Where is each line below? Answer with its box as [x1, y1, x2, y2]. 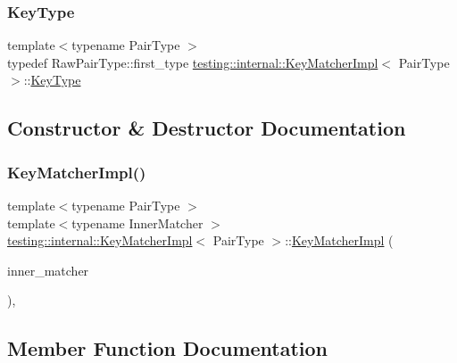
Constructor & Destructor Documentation [7, 114, 406, 142]
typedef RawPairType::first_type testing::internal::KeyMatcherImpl [7, 53, 378, 71]
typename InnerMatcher [71, 213, 204, 232]
